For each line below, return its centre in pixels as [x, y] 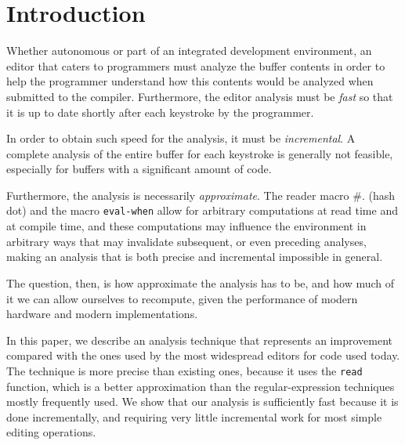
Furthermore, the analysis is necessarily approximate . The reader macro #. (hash [201, 195]
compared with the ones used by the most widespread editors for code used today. [203, 355]
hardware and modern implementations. [102, 314]
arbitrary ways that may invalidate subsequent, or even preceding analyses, [186, 241]
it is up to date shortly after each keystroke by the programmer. [160, 112]
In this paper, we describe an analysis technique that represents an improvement [199, 340]
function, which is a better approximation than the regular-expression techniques [201, 386]
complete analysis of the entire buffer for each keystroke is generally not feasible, [200, 153]
